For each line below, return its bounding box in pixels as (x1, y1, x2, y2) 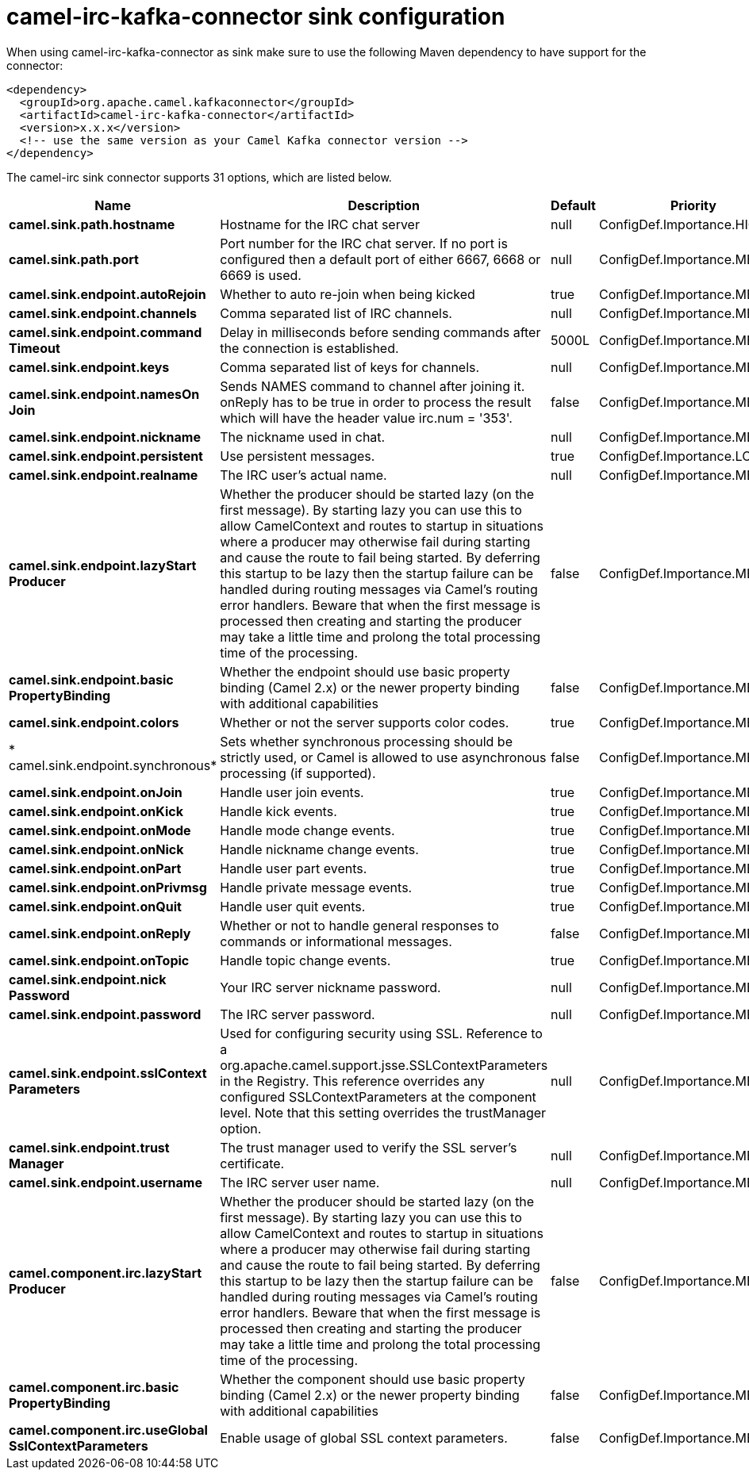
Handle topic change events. (220, 952, 391, 968)
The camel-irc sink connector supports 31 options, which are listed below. (6, 170, 392, 184)
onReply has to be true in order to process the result (220, 393, 532, 410)
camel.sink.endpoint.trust (9, 1139, 170, 1156)
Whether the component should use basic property (220, 1371, 525, 1387)
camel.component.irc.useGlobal (9, 1421, 208, 1438)
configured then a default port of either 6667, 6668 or (220, 251, 541, 267)
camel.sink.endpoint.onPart (9, 860, 182, 876)
